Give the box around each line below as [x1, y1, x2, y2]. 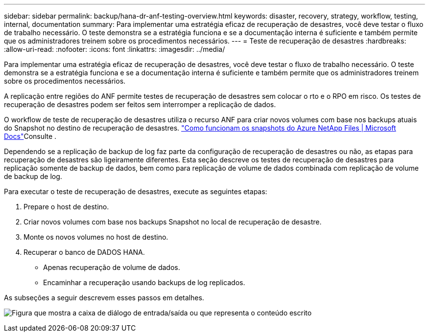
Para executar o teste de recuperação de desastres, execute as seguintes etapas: [4, 187, 267, 196]
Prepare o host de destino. [24, 202, 109, 211]
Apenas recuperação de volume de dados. [43, 263, 180, 271]
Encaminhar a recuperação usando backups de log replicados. [43, 278, 245, 287]
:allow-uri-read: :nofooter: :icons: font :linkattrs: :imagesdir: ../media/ [4, 45, 225, 53]
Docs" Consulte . [4, 132, 57, 140]
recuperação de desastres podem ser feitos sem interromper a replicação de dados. [4, 100, 276, 109]
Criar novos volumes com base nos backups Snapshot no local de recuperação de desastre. [24, 218, 322, 226]
